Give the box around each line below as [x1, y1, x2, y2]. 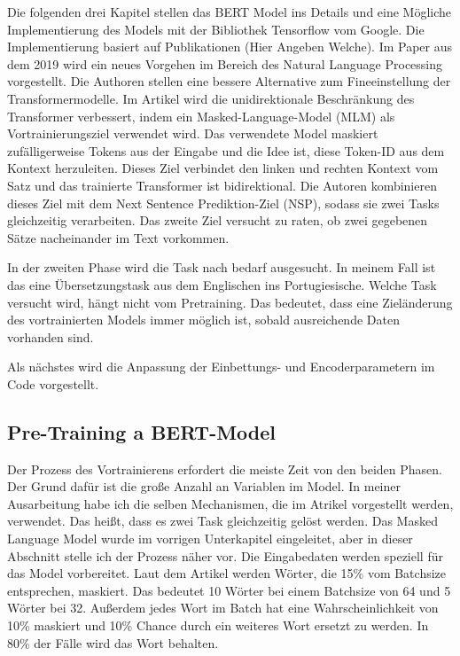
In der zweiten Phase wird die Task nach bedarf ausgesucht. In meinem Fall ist [7, 258, 436, 277]
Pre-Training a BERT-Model [7, 418, 277, 445]
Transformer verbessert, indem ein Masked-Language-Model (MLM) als [7, 106, 395, 125]
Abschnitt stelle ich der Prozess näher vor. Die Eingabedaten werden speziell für [7, 546, 443, 565]
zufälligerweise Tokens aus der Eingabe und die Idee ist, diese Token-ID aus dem [7, 141, 445, 160]
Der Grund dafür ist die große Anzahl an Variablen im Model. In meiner [7, 477, 401, 496]
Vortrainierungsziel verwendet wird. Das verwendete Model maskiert [7, 124, 378, 143]
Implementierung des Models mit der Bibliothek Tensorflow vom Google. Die [7, 20, 425, 38]
